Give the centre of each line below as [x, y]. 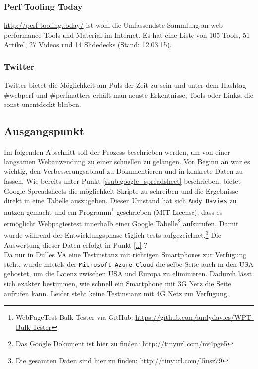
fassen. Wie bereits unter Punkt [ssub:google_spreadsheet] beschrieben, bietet [122, 181]
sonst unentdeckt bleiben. [43, 104]
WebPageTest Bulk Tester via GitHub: [74, 317]
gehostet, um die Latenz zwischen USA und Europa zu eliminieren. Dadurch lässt [128, 274]
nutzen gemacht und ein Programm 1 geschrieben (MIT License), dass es [113, 211]
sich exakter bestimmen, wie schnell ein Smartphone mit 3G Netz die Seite [118, 284]
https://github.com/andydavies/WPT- [194, 317]
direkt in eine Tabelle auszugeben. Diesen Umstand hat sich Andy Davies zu [120, 200]
